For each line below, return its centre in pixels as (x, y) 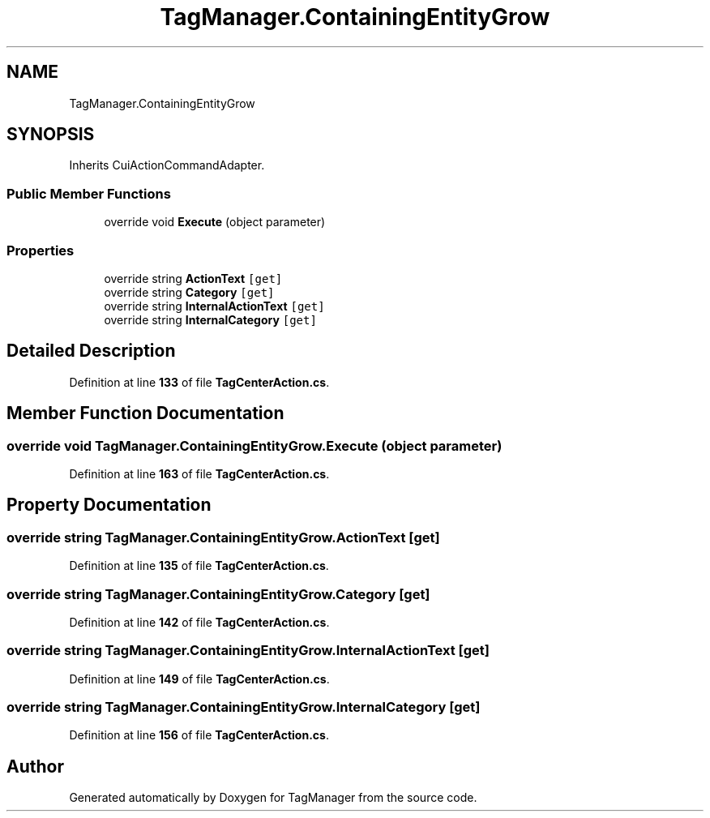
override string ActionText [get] (193, 278)
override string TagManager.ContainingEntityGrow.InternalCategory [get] (244, 707)
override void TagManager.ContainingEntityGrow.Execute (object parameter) (254, 445)
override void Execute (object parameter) (215, 222)
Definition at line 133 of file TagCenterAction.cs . (199, 382)
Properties (41, 250)
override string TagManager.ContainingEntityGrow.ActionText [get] (223, 537)
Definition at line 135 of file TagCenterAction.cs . (199, 566)
